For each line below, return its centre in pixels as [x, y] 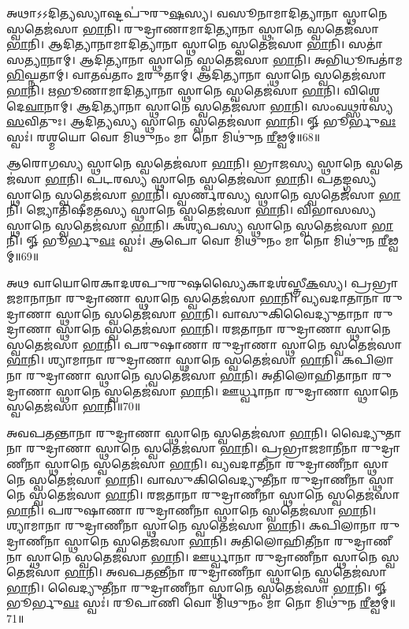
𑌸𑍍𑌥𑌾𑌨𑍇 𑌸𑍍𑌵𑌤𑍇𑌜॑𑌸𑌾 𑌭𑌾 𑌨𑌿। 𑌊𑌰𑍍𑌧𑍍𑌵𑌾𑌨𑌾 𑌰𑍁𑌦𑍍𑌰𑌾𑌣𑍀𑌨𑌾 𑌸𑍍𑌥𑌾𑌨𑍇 [202, 556]
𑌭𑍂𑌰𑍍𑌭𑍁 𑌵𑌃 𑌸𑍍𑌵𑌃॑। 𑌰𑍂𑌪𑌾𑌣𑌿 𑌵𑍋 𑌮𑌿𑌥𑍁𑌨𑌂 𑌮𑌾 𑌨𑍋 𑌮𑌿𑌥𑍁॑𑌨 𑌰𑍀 [188, 603]
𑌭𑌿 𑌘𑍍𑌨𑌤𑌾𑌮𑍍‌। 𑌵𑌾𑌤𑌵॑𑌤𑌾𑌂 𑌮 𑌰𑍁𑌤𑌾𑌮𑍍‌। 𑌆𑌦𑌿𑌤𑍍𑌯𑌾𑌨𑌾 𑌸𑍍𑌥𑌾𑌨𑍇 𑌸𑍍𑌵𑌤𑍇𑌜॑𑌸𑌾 [197, 75]
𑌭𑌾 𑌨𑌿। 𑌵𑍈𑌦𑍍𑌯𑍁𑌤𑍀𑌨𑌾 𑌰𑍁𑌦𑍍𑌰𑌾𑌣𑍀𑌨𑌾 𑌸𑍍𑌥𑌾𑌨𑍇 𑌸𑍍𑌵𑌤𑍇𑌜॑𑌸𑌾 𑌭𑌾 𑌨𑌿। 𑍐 [197, 587]
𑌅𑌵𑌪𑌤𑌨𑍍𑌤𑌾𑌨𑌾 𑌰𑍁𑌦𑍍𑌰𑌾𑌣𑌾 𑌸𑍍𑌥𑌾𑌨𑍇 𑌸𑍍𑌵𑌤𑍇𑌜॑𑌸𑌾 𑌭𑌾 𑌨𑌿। [167, 432]
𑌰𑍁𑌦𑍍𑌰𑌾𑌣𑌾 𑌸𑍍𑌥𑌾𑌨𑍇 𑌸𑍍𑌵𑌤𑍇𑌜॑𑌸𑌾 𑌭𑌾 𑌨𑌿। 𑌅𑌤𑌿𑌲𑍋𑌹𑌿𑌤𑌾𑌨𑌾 [197, 375]
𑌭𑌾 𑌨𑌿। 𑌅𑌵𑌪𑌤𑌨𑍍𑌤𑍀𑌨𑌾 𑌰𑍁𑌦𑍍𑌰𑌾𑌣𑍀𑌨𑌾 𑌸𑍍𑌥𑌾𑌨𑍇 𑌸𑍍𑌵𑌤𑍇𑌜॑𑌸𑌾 [225, 572]
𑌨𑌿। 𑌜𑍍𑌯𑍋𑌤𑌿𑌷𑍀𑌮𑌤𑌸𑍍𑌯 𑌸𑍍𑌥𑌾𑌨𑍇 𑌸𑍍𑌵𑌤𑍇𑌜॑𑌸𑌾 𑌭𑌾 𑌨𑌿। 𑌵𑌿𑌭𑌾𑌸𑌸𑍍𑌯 [191, 210]
